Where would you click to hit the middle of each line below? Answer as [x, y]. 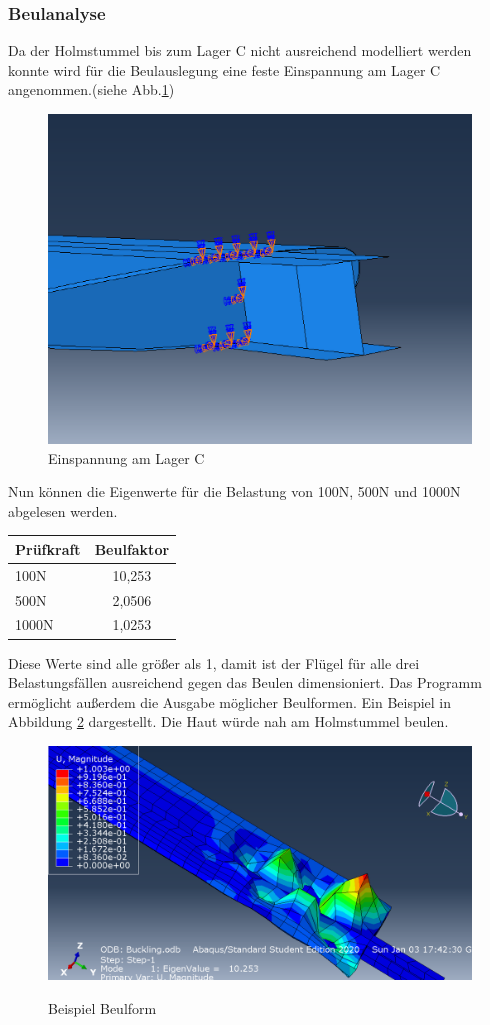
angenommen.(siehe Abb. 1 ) [91, 89]
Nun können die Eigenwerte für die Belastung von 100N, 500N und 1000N [234, 491]
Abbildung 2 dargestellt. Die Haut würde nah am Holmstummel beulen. [228, 721]
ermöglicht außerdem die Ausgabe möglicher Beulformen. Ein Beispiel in [230, 701]
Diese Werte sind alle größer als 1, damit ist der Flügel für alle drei [214, 662]
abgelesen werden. [63, 510]
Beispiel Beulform [102, 1007]
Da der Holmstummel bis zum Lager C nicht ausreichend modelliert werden [240, 50]
